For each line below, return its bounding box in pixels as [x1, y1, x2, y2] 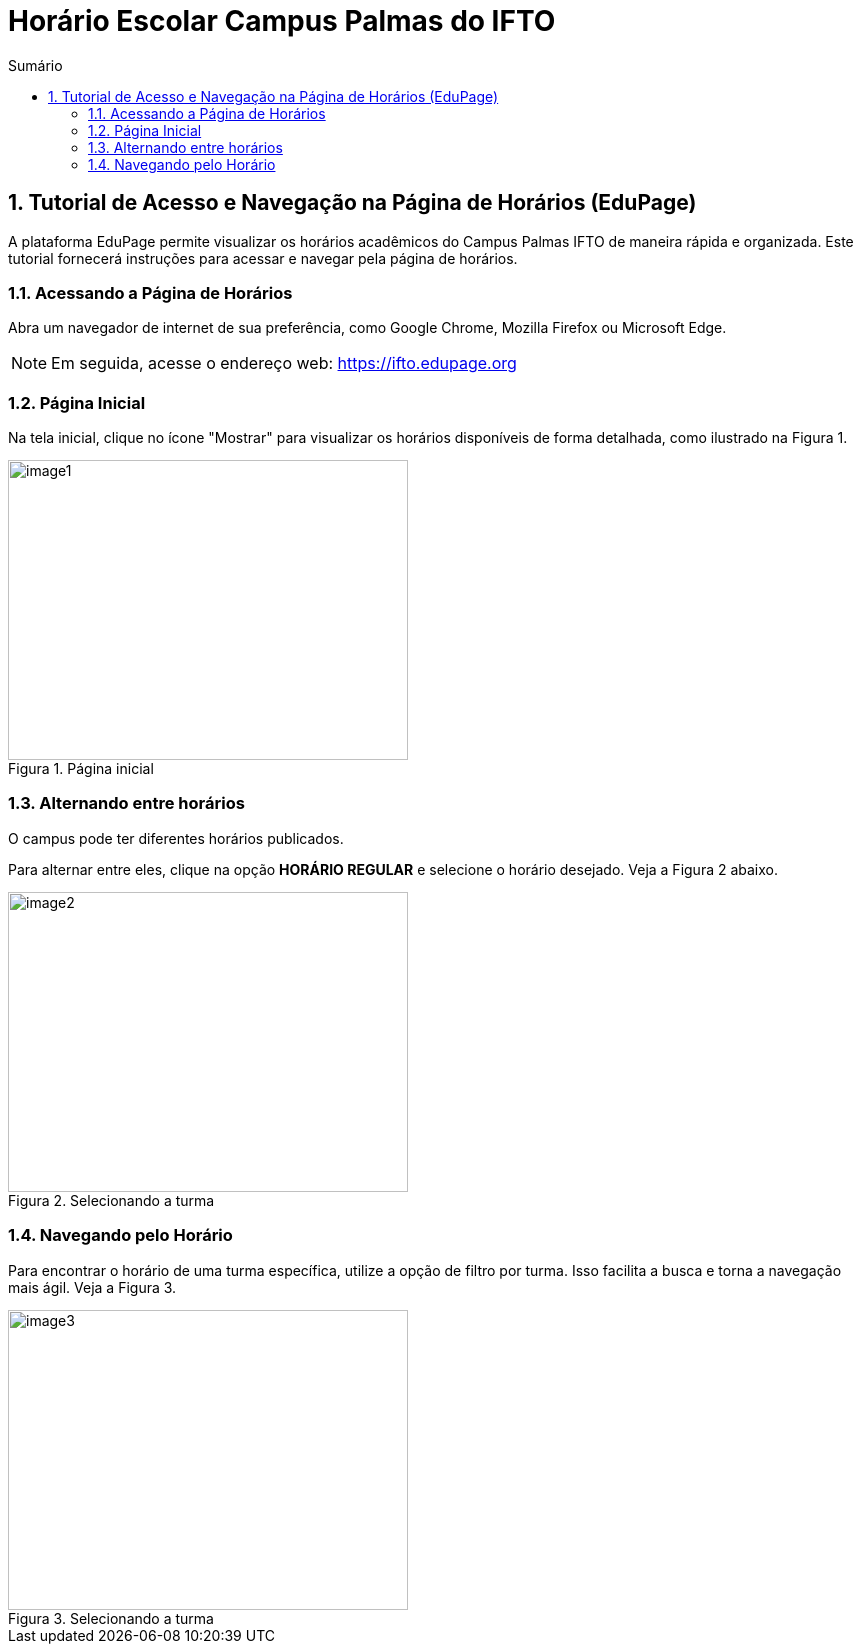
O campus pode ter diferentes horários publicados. [8, 829, 344, 847]
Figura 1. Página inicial [8, 760, 154, 778]
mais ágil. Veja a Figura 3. [8, 1278, 177, 1296]
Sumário [8, 56, 63, 74]
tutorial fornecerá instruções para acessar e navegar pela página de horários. [8, 249, 518, 267]
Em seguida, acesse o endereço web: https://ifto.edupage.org [51, 353, 517, 374]
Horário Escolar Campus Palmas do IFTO [8, 4, 556, 38]
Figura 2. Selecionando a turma [8, 1191, 215, 1209]
